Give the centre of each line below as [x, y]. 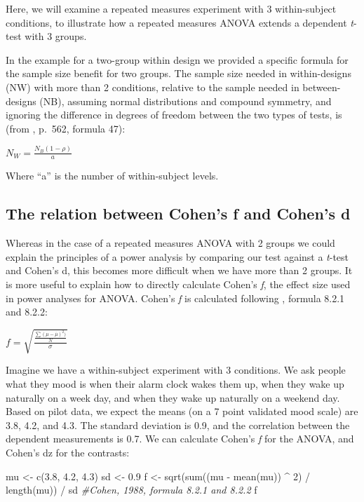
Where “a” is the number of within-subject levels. [112, 176]
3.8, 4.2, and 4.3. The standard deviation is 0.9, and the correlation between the [178, 425]
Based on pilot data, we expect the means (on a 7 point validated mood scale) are [182, 411]
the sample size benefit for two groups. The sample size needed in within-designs [178, 73]
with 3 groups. [56, 36]
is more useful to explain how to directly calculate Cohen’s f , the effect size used [178, 284]
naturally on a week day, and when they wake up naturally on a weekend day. [173, 397]
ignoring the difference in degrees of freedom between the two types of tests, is [174, 115]
